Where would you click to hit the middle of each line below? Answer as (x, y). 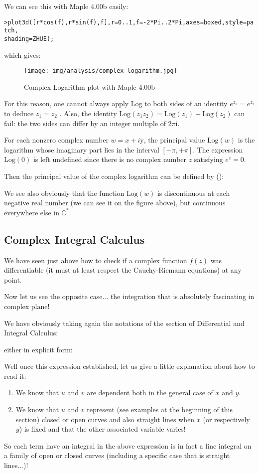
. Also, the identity (88, 113)
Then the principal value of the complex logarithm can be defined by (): (114, 176)
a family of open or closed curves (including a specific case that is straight (117, 455)
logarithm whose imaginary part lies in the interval (82, 149)
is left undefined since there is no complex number (110, 159)
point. (13, 279)
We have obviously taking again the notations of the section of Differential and (124, 323)
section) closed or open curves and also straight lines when (105, 419)
